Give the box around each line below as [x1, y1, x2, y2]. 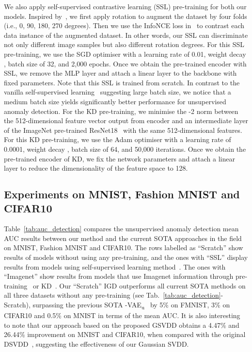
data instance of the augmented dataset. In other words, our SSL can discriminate [4, 30, 248, 40]
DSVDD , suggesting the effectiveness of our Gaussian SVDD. [4, 338, 189, 349]
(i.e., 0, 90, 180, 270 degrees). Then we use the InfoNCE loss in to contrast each [4, 20, 245, 31]
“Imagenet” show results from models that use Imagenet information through [4, 271, 234, 281]
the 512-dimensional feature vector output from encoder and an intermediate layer [4, 115, 248, 126]
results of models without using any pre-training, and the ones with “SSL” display [4, 252, 248, 262]
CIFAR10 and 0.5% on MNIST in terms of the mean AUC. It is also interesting [4, 310, 240, 320]
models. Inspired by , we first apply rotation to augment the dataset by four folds [4, 11, 247, 21]
